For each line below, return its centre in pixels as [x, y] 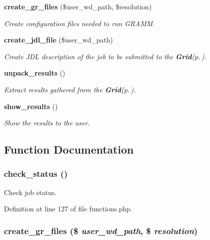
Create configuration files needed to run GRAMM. [80, 23]
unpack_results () [35, 73]
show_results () [31, 106]
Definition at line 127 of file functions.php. [68, 209]
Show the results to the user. [47, 123]
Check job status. [30, 192]
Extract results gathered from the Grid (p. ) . [70, 89]
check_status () [36, 174]
